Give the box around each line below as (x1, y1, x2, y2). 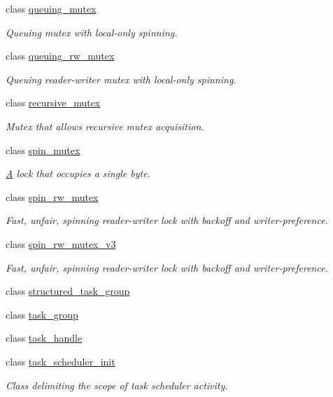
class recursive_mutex (6, 95, 101, 110)
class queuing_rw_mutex (6, 48, 115, 63)
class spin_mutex (6, 142, 80, 157)
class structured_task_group (6, 284, 130, 298)
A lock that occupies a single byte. (6, 166, 150, 181)
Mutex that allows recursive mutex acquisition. (6, 118, 204, 133)
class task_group (6, 307, 78, 321)
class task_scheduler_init (6, 354, 115, 368)
